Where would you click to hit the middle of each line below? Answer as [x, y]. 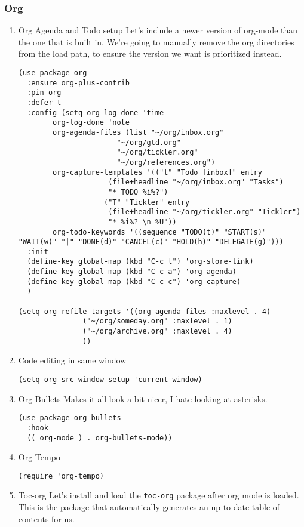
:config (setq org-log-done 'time [96, 113]
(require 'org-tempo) [61, 476]
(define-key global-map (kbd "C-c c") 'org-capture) [134, 281]
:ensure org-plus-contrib [78, 83]
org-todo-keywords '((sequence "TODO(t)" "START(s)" [160, 232]
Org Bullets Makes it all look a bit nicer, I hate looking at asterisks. [143, 398]
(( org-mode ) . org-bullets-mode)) [100, 438]
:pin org [44, 93]
